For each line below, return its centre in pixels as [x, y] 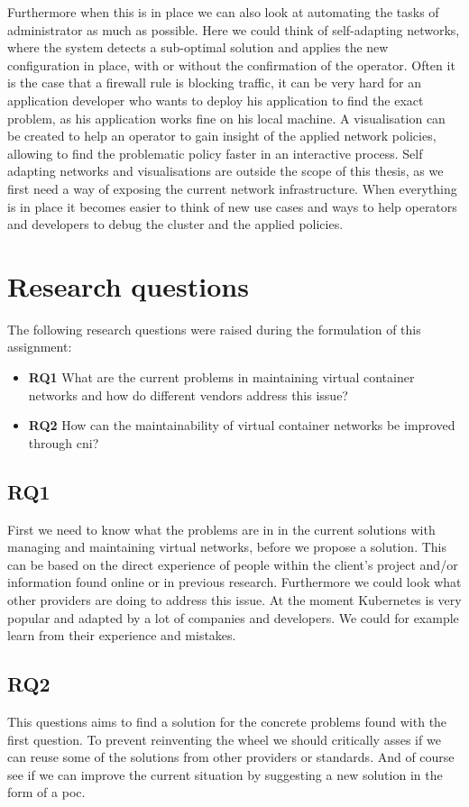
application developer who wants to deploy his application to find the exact [216, 100]
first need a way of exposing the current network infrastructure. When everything [232, 188]
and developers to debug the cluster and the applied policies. [175, 224]
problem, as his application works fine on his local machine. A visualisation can [226, 118]
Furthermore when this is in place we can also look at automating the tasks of [223, 12]
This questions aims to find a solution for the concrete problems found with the [227, 721]
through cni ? [64, 442]
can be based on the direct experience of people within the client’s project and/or [233, 564]
